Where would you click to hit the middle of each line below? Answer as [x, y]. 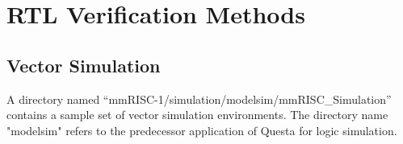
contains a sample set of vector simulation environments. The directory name [197, 115]
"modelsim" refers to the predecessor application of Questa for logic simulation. [202, 130]
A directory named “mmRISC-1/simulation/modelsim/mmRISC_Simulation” [199, 99]
